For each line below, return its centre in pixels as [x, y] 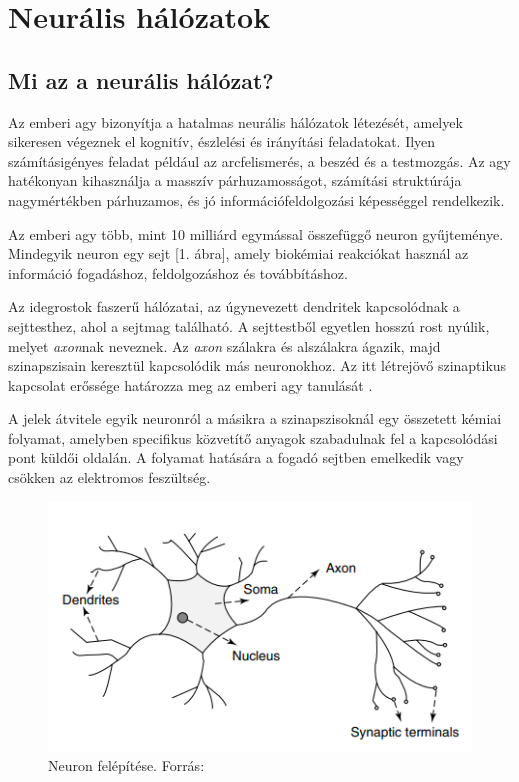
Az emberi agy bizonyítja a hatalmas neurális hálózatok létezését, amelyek [235, 121]
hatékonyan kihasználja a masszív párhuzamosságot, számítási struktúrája [235, 180]
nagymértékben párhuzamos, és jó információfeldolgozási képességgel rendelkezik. [256, 199]
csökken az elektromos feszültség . [109, 477]
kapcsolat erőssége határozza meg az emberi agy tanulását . [190, 384]
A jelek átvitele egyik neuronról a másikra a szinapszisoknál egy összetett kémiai [255, 418]
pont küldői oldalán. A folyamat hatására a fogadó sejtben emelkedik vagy [236, 457]
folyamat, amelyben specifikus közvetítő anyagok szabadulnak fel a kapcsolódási [253, 437]
